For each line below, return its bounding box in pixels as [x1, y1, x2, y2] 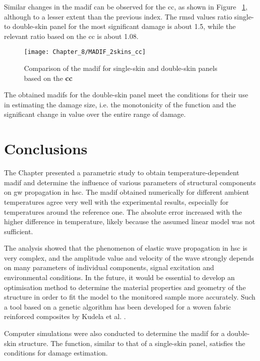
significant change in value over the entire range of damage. [4, 109, 186, 119]
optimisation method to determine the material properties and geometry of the [4, 282, 246, 292]
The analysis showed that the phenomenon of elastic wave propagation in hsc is [4, 243, 247, 253]
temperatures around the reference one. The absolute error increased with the [4, 206, 242, 217]
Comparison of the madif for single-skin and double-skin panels [24, 63, 217, 73]
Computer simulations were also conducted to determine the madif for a [4, 328, 225, 339]
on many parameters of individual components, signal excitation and [4, 262, 214, 273]
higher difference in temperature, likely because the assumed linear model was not [4, 216, 255, 227]
